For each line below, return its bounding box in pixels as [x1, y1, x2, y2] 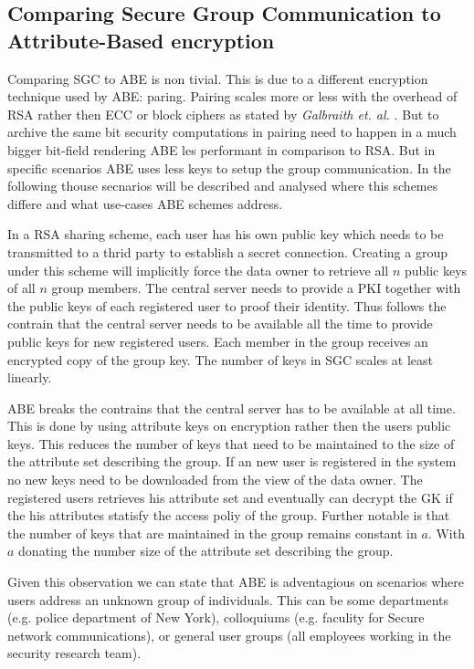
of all [7, 278, 36, 298]
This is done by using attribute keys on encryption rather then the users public [7, 416, 451, 435]
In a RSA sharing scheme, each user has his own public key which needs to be [7, 225, 444, 244]
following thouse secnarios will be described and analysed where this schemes [7, 176, 438, 195]
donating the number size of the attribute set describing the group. [18, 541, 394, 560]
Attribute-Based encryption [7, 26, 275, 54]
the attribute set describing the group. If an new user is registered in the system [7, 452, 457, 471]
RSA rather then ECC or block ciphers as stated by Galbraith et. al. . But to [7, 104, 439, 123]
